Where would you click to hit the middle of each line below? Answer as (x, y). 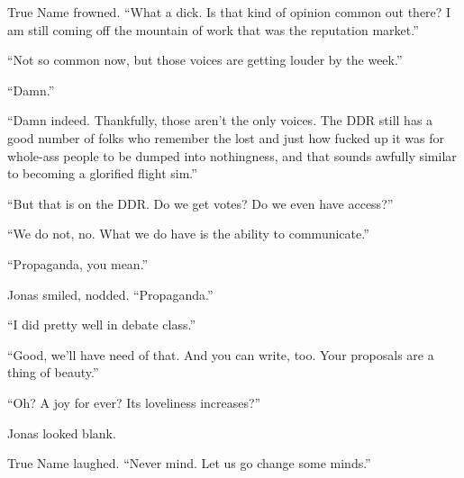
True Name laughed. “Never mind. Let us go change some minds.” (189, 463)
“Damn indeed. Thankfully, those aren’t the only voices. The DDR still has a (220, 120)
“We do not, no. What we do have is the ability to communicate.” (188, 234)
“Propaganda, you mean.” (78, 263)
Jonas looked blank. (62, 433)
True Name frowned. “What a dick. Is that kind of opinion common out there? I (229, 12)
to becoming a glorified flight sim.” (102, 173)
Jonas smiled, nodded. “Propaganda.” (110, 294)
